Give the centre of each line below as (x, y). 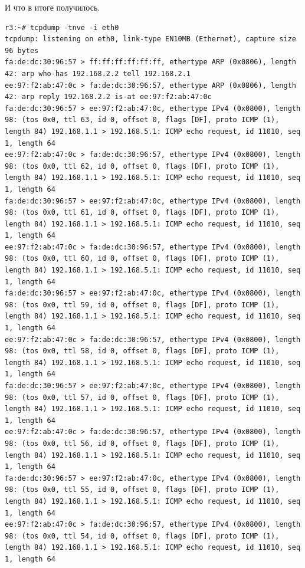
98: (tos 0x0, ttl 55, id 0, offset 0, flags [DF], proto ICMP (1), (142, 490)
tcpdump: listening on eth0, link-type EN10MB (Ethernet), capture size (150, 39)
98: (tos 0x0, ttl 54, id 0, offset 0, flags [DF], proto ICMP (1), (142, 536)
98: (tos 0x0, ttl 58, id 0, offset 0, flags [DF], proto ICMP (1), (142, 351)
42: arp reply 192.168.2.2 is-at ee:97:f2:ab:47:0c (108, 97)
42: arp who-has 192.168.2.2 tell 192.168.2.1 (98, 73)
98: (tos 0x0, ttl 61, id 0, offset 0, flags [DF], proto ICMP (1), (142, 213)
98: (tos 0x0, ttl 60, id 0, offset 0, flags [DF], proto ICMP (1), (142, 259)
